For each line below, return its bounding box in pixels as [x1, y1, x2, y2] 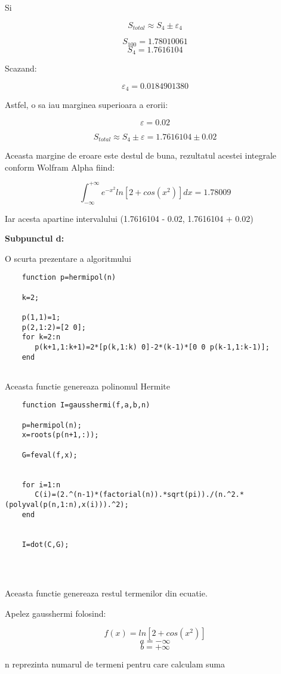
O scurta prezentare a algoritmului [5, 252, 131, 264]
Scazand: [5, 61, 37, 74]
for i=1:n [21, 480, 61, 489]
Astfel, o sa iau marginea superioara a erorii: [5, 98, 168, 110]
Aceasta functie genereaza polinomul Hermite [5, 379, 171, 392]
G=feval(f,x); [21, 450, 78, 459]
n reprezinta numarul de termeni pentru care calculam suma [5, 658, 225, 670]
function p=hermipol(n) [21, 273, 116, 282]
